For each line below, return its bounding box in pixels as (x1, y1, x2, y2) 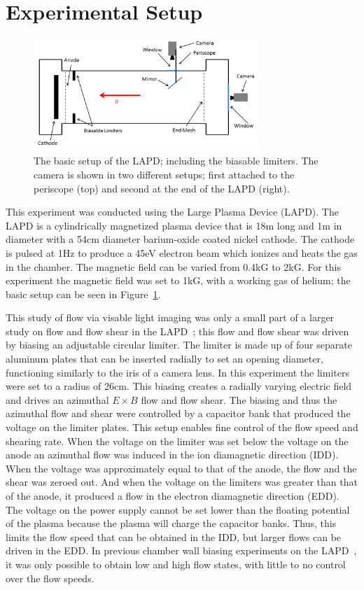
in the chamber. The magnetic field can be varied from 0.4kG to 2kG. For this (6, 259, 341, 274)
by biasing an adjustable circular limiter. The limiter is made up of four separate (6, 337, 352, 352)
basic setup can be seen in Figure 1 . (6, 286, 161, 301)
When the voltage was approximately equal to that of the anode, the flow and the (6, 461, 357, 475)
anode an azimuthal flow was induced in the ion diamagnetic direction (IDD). (6, 447, 339, 462)
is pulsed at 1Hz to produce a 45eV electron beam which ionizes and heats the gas (6, 245, 358, 260)
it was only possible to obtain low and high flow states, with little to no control (6, 556, 346, 571)
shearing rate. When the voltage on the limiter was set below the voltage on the (6, 433, 349, 448)
